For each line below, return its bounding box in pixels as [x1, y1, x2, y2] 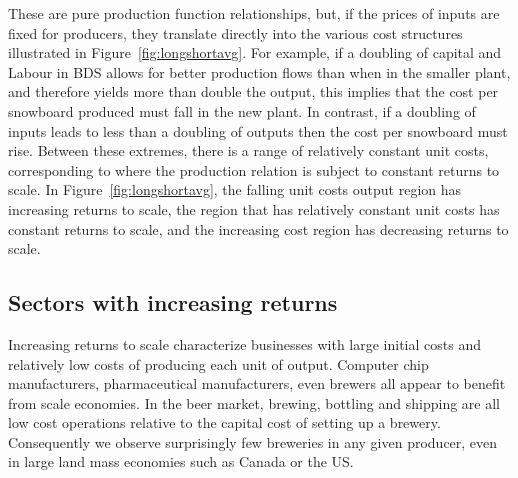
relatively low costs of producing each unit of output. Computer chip [8, 353, 429, 374]
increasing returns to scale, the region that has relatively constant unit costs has [8, 198, 500, 219]
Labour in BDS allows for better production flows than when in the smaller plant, [8, 61, 511, 82]
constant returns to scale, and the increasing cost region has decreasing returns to [8, 218, 509, 239]
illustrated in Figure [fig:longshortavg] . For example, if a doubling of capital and [8, 42, 502, 63]
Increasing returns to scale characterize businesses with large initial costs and [8, 333, 481, 354]
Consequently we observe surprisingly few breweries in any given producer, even [8, 431, 498, 452]
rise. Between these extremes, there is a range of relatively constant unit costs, [8, 140, 489, 161]
